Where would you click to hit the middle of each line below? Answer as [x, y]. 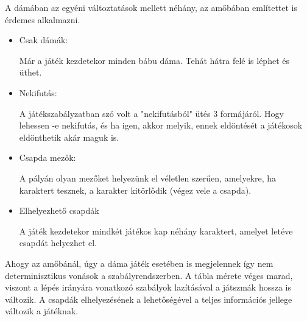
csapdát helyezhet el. [58, 243]
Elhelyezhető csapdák [59, 210]
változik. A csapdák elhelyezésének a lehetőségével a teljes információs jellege [149, 299]
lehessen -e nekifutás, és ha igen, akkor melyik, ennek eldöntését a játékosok [161, 125]
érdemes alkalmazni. [43, 19]
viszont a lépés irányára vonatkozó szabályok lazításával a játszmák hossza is [148, 287]
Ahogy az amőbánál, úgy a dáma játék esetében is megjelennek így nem [139, 263]
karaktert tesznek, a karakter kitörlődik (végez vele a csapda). [135, 190]
